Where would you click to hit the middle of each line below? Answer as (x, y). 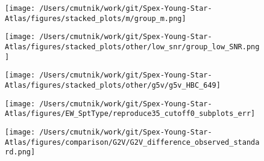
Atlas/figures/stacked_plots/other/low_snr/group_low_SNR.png (132, 47)
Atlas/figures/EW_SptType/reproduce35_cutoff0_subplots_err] (130, 114)
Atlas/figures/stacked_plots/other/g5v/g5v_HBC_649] (113, 85)
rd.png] (20, 152)
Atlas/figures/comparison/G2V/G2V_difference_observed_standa (132, 142)
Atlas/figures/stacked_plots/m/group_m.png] (96, 18)
